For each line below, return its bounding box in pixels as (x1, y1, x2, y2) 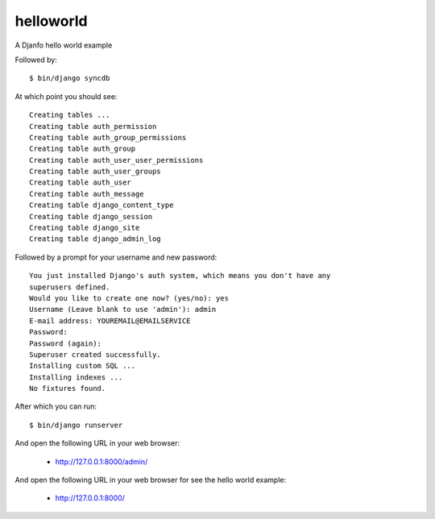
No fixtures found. (29, 384, 106, 393)
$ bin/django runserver (29, 420, 123, 430)
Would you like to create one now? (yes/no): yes (29, 293, 230, 302)
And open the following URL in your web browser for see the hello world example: (14, 475, 286, 485)
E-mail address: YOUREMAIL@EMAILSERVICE (29, 316, 191, 326)
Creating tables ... (29, 110, 110, 120)
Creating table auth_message (29, 189, 144, 198)
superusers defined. (29, 282, 110, 292)
